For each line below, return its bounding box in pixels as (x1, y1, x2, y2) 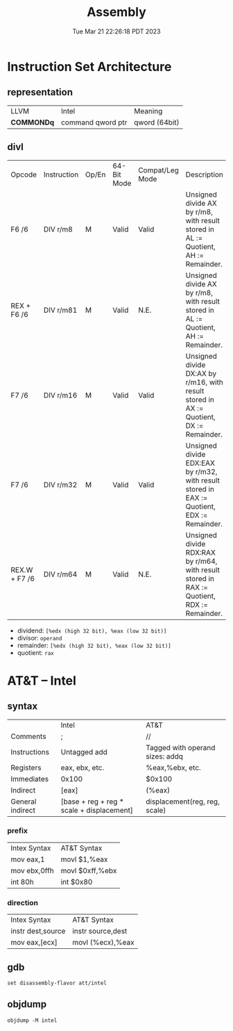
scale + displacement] (60, 805, 133, 815)
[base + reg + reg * (60, 797, 124, 806)
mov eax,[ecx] (10, 938, 58, 948)
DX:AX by (185, 368, 217, 378)
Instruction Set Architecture (7, 58, 172, 74)
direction (7, 898, 39, 907)
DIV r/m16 (43, 390, 78, 400)
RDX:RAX (185, 547, 216, 557)
